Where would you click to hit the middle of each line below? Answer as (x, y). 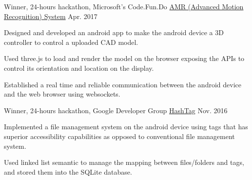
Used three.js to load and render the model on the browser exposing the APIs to (124, 58)
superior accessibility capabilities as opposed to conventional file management (119, 136)
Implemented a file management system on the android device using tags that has (126, 127)
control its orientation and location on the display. (79, 68)
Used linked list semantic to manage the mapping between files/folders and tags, (124, 162)
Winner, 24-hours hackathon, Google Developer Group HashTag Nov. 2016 (116, 110)
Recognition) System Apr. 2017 (51, 16)
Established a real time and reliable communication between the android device (123, 84)
